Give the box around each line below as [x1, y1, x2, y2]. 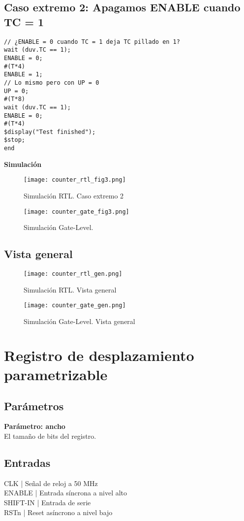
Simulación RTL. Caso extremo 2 [24, 191, 124, 201]
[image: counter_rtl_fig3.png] [24, 176, 126, 184]
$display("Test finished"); [4, 128, 96, 135]
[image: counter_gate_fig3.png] [24, 208, 129, 215]
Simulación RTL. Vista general [24, 284, 117, 294]
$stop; [4, 136, 25, 144]
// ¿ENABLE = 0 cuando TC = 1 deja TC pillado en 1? [4, 38, 180, 45]
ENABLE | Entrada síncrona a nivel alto [4, 488, 127, 498]
